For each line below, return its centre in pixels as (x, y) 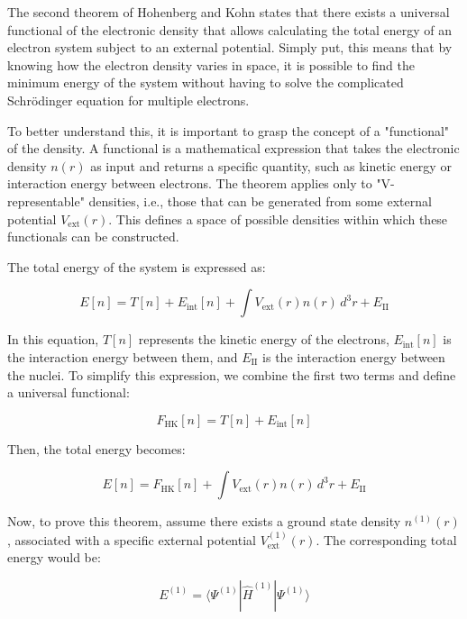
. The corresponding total (386, 539)
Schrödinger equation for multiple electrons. (128, 100)
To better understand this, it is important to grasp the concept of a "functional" (229, 130)
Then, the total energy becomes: (96, 448)
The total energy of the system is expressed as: (137, 266)
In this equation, (53, 339)
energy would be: (54, 557)
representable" (46, 200)
